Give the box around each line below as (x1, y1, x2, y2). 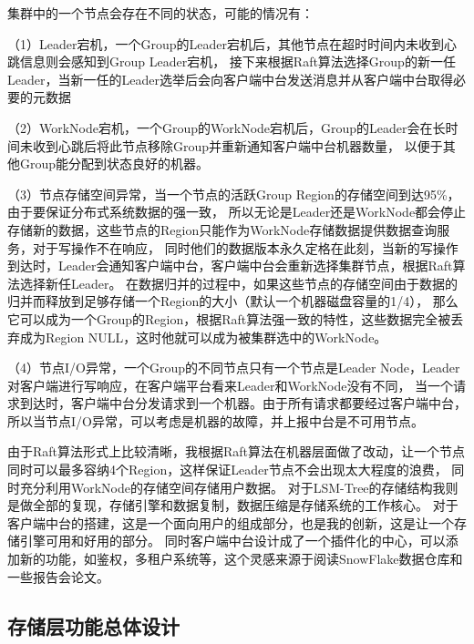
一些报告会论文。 (7, 567, 109, 586)
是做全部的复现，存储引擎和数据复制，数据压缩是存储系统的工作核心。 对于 (7, 496, 459, 515)
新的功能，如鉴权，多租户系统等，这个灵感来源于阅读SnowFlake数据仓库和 (19, 549, 463, 568)
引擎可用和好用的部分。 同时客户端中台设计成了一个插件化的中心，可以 (19, 531, 446, 550)
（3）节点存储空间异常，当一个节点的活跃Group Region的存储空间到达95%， (7, 184, 460, 203)
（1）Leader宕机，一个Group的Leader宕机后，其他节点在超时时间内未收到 (7, 34, 444, 53)
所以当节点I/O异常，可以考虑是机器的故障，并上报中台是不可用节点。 (7, 411, 424, 430)
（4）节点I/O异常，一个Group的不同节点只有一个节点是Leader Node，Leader (7, 358, 460, 377)
